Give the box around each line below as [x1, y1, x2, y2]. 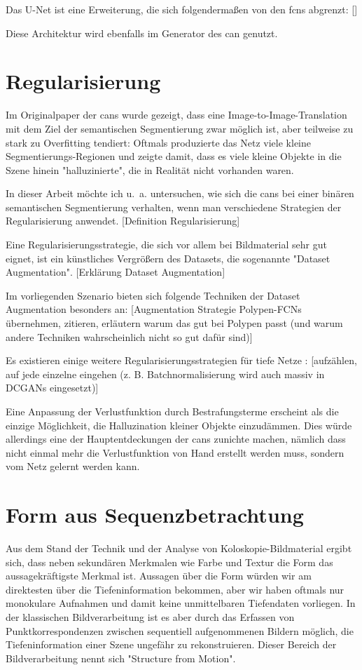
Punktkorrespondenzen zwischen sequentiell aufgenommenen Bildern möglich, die [6, 623, 354, 638]
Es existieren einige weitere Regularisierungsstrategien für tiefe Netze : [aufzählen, [6, 353, 357, 368]
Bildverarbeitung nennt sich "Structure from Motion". [6, 650, 236, 665]
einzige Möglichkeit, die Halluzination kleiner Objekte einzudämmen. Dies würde [6, 417, 352, 432]
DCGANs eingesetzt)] [6, 380, 99, 395]
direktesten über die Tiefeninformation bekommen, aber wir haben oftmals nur [6, 582, 344, 596]
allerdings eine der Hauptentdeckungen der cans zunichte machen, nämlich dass [6, 431, 346, 446]
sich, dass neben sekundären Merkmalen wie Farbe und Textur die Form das [6, 554, 333, 569]
